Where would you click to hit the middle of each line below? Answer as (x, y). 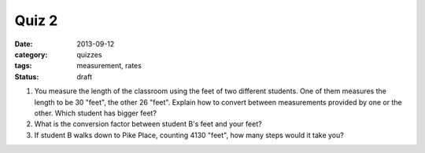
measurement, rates (109, 66)
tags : (23, 66)
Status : (27, 76)
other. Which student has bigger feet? (96, 113)
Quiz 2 (36, 20)
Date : (24, 44)
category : (31, 54)
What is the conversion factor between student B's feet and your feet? (148, 124)
